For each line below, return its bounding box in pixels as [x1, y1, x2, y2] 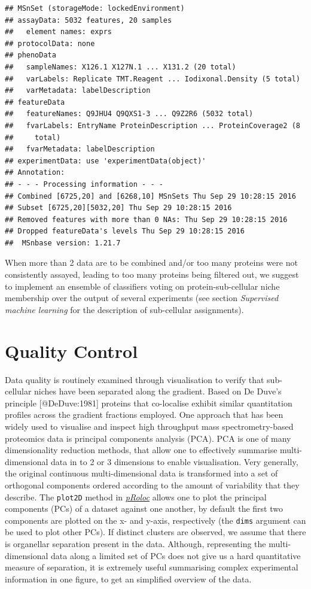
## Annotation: [5, 168, 65, 177]
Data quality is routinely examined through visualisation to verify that [5, 373, 264, 385]
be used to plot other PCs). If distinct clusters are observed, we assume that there [5, 526, 306, 538]
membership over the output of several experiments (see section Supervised [5, 292, 279, 304]
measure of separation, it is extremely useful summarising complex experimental [5, 561, 298, 573]
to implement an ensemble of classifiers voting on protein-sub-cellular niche [5, 280, 280, 292]
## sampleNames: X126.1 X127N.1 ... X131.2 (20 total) [5, 62, 236, 71]
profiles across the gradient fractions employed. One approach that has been [5, 408, 283, 421]
